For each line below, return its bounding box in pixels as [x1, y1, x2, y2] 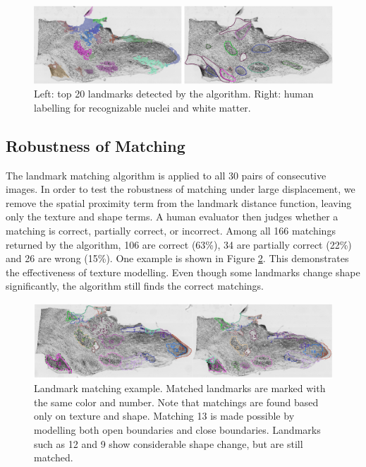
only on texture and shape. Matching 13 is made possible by [34, 408, 295, 423]
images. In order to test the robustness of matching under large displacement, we [6, 182, 355, 196]
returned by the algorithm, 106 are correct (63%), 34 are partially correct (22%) [6, 237, 352, 252]
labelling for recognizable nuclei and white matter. [34, 100, 251, 114]
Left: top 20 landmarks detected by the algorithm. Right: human [34, 86, 314, 101]
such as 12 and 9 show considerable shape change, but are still [34, 436, 303, 451]
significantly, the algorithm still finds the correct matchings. [6, 278, 264, 293]
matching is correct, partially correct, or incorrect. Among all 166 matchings [6, 223, 336, 237]
